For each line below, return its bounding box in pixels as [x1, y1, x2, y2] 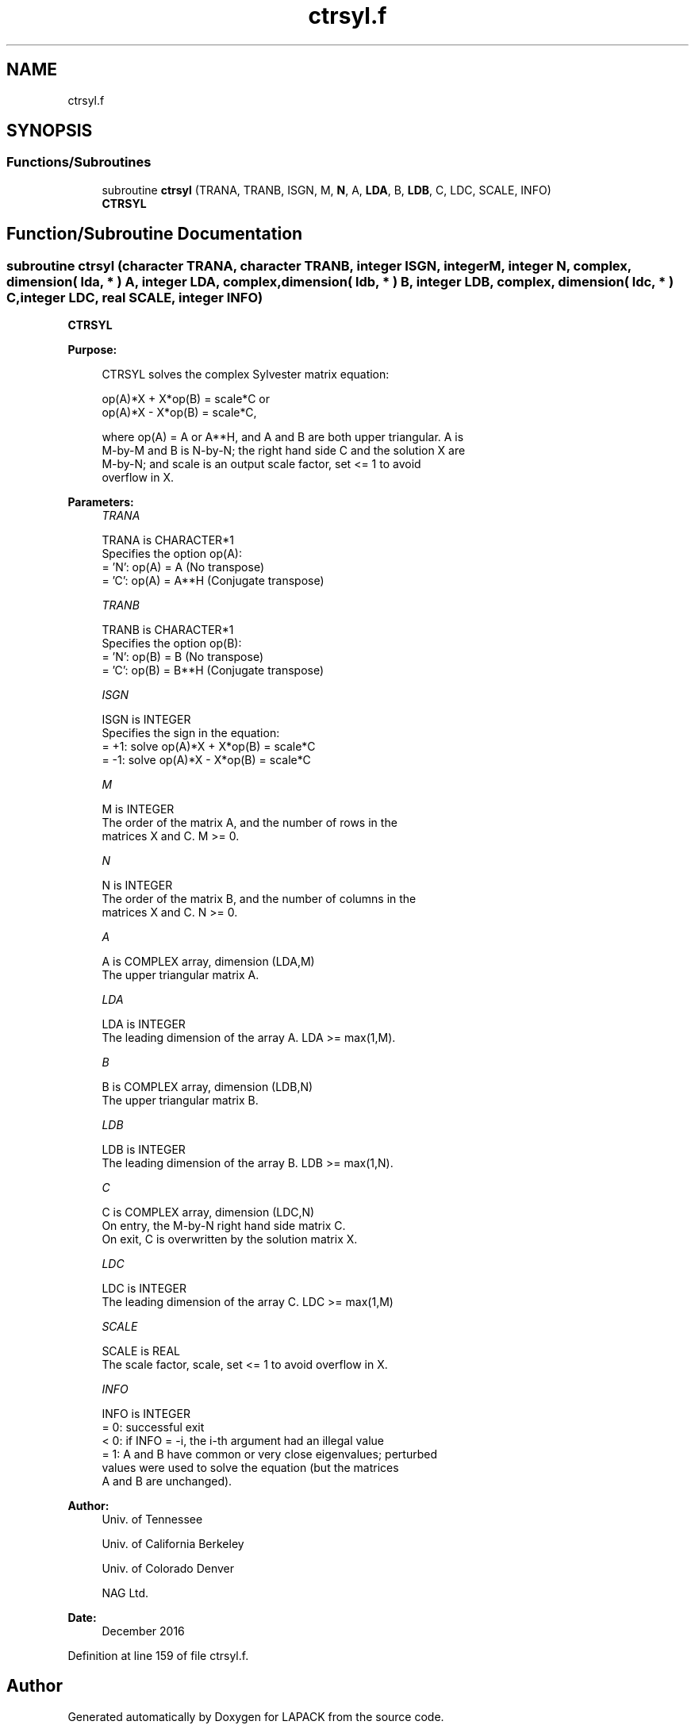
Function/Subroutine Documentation [6, 224, 303, 244]
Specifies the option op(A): [102, 547, 242, 561]
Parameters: [67, 495, 134, 509]
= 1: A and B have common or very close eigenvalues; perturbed [102, 1447, 437, 1462]
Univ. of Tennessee [102, 1512, 203, 1527]
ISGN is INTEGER [102, 713, 191, 727]
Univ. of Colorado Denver [102, 1562, 235, 1576]
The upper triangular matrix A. [102, 968, 259, 982]
